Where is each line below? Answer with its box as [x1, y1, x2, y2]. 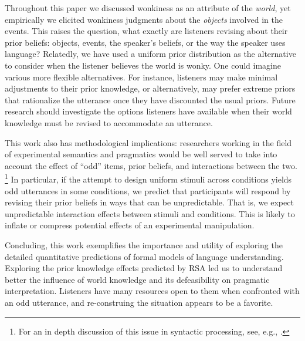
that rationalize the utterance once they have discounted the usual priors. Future [5, 93, 296, 106]
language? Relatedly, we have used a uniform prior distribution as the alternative [5, 48, 296, 60]
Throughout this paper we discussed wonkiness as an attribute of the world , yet [5, 2, 291, 13]
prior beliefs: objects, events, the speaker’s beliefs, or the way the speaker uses [5, 36, 286, 48]
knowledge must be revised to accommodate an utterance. [5, 116, 213, 129]
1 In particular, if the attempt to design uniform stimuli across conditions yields [5, 171, 292, 185]
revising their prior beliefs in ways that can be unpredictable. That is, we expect [5, 196, 294, 208]
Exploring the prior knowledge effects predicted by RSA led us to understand [5, 262, 283, 274]
